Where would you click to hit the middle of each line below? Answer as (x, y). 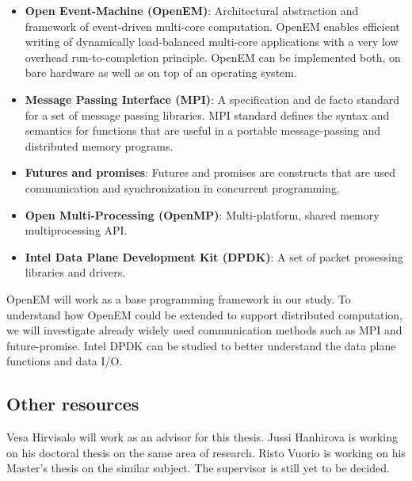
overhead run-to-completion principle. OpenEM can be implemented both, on (213, 57)
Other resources (73, 404)
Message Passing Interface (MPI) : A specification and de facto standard (212, 99)
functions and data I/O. (65, 361)
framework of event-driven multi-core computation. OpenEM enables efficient (212, 26)
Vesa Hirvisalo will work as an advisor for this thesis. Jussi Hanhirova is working (202, 437)
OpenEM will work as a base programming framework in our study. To (179, 298)
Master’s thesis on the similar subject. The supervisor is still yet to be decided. (198, 468)
